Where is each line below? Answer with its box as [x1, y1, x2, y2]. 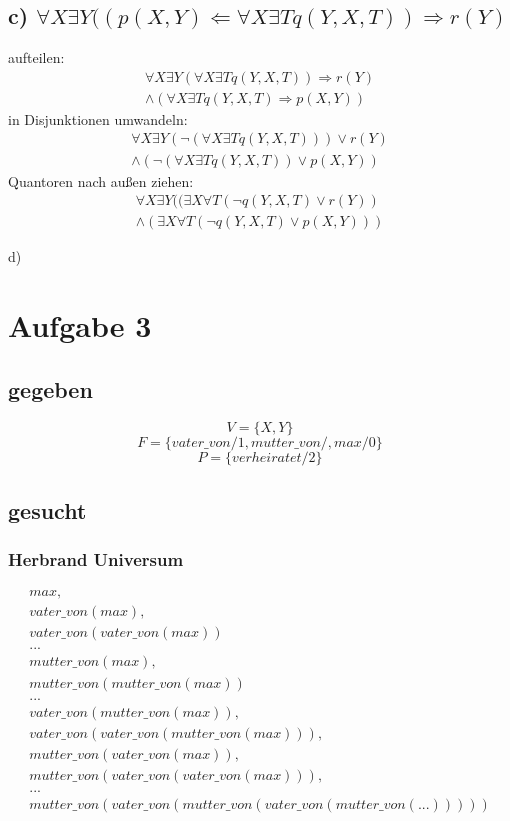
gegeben [8, 373, 93, 404]
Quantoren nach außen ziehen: [8, 170, 194, 191]
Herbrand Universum [8, 547, 184, 572]
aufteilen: [8, 47, 65, 68]
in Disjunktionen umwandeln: [8, 108, 188, 129]
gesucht [8, 494, 87, 525]
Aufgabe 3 [8, 304, 152, 345]
